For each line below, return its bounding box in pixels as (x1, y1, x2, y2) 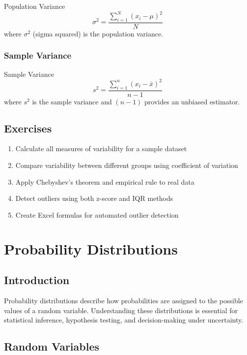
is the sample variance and (32, 96, 112, 106)
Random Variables (4, 339, 100, 354)
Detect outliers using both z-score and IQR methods (15, 193, 173, 203)
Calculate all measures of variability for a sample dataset (15, 143, 187, 154)
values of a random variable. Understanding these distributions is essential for (4, 305, 238, 315)
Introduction (4, 272, 70, 288)
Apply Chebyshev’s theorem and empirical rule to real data (15, 176, 194, 187)
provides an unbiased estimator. (144, 96, 240, 106)
